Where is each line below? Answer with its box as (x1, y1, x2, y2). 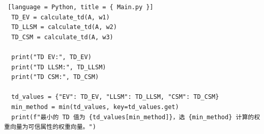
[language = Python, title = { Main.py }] (8, 4, 154, 11)
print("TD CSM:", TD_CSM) (11, 73, 99, 81)
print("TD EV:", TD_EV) (11, 53, 92, 61)
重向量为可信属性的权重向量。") (4, 123, 96, 131)
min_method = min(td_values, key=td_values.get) (11, 103, 179, 111)
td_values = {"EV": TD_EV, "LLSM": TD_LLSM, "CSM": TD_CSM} (11, 93, 219, 101)
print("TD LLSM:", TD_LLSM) (11, 63, 106, 71)
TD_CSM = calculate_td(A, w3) (11, 33, 113, 41)
